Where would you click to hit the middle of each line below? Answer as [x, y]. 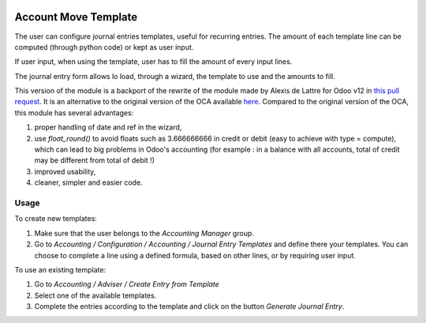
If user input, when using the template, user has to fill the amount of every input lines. [153, 62]
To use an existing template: [60, 269]
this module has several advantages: [74, 113]
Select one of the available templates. [95, 295]
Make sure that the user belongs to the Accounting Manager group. [144, 233]
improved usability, [65, 171]
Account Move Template [76, 17]
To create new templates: [56, 219]
